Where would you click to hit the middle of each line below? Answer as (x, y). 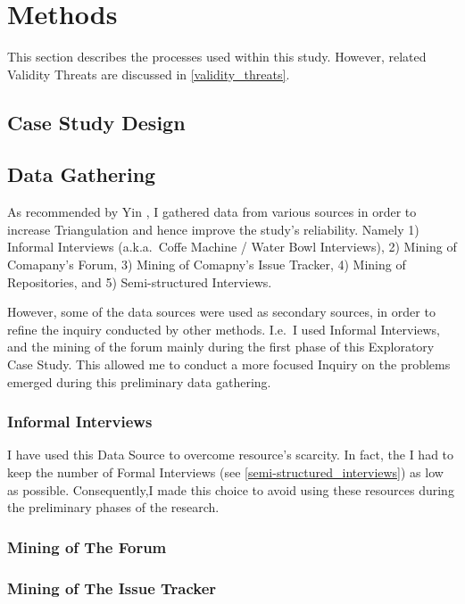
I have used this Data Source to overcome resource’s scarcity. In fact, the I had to (231, 455)
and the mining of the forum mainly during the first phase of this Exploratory (221, 347)
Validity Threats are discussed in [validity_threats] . (149, 74)
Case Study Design (96, 122)
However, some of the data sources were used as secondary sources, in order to (221, 312)
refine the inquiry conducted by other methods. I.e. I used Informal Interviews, (224, 329)
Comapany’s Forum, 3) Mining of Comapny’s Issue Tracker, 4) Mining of (207, 265)
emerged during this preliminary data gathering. (139, 381)
